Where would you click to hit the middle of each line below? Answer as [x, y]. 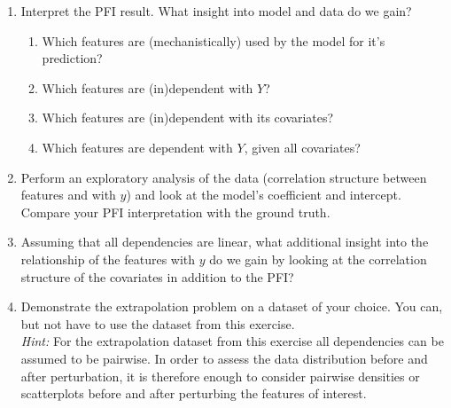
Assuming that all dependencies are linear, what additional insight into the [225, 242]
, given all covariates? [302, 147]
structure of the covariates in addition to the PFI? [157, 276]
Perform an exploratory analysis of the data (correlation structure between [224, 177]
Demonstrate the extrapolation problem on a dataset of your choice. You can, [232, 306]
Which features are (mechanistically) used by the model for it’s [214, 40]
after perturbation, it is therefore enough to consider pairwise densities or [220, 376]
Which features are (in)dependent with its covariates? [188, 118]
